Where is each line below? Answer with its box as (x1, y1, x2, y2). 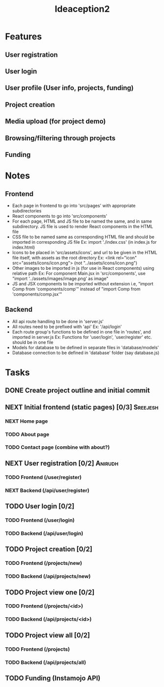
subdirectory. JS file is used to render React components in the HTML (12, 223, 153, 229)
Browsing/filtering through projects (5, 134, 116, 142)
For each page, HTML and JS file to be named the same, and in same (12, 218, 152, 224)
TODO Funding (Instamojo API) (5, 674, 101, 683)
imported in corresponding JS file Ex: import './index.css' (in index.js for (12, 239, 157, 245)
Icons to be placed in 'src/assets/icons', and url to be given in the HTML (12, 249, 158, 255)
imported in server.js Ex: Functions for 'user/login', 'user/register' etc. (12, 334, 152, 340)
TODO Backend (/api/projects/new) (5, 573, 91, 580)
